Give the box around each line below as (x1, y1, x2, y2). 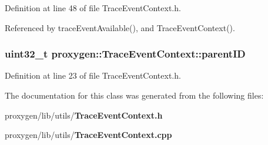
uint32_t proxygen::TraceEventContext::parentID (5, 46, 246, 61)
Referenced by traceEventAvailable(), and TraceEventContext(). (5, 21, 235, 33)
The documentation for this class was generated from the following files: (5, 89, 264, 101)
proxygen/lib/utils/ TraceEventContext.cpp (5, 129, 172, 141)
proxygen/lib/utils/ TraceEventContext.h (5, 109, 163, 121)
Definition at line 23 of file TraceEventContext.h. (5, 69, 181, 82)
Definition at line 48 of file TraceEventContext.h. (5, 2, 181, 14)
